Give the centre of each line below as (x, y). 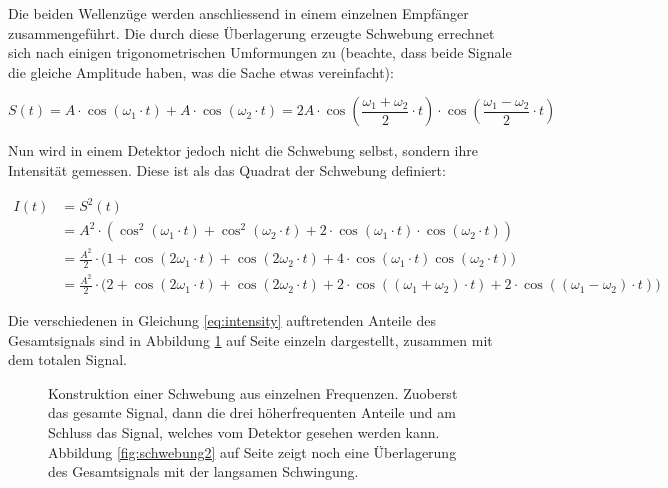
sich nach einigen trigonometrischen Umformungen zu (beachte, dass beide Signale (260, 52)
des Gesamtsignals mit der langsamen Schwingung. (203, 471)
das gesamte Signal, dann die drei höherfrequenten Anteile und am (252, 412)
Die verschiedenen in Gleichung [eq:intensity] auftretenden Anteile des (222, 320)
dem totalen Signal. (68, 359)
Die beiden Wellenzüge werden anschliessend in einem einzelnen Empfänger (238, 13)
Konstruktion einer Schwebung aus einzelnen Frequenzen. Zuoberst (253, 392)
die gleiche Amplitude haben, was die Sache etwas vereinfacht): (201, 71)
